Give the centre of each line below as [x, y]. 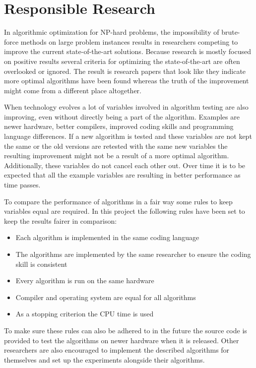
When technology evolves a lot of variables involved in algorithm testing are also [126, 107]
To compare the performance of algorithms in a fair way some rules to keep [118, 201]
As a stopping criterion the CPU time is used [85, 314]
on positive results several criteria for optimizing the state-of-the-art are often [122, 61]
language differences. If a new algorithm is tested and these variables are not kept [128, 136]
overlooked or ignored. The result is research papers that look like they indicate [125, 71]
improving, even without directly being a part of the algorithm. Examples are [122, 116]
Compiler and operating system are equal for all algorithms [106, 297]
